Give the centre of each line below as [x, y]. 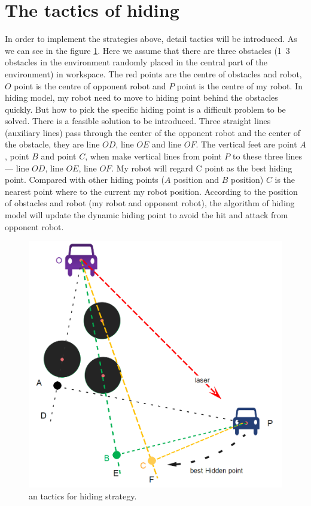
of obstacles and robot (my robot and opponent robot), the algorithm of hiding [150, 203]
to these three [258, 156]
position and [196, 180]
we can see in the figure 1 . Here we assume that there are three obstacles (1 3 [147, 50]
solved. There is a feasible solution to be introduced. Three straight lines [138, 121]
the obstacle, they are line [52, 144]
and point [59, 156]
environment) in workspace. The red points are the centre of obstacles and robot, [153, 73]
